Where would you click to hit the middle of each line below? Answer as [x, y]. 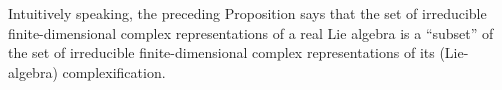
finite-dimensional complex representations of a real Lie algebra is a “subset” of [251, 32]
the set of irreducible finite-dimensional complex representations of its [221, 52]
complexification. [114, 71]
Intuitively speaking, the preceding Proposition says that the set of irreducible [247, 13]
